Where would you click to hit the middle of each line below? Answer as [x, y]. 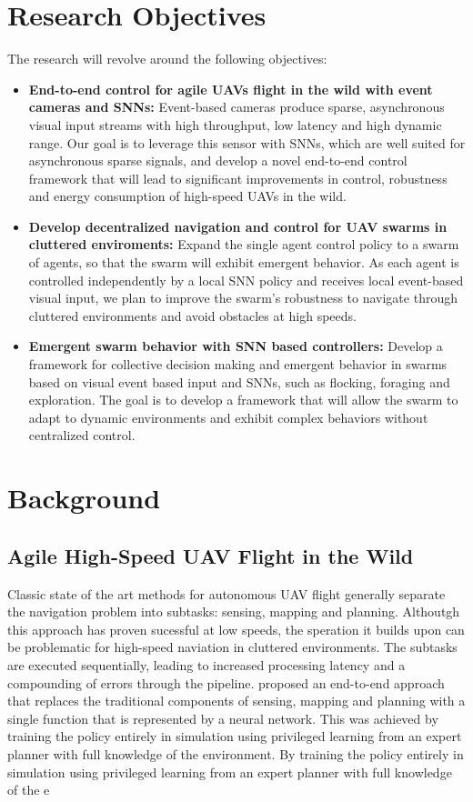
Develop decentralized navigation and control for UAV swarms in [238, 226]
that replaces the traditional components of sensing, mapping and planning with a [236, 701]
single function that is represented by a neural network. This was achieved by [223, 718]
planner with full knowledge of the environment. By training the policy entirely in [236, 753]
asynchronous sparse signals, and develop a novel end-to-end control [218, 160]
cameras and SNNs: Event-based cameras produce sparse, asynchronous [236, 107]
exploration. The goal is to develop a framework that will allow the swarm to [243, 400]
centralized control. [82, 435]
